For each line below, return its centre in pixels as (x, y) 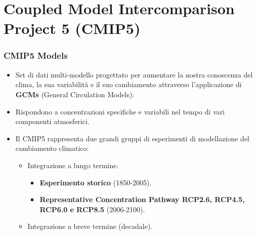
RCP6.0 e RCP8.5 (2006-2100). (92, 209)
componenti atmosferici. (52, 121)
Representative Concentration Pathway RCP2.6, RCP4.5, (142, 199)
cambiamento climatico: (52, 148)
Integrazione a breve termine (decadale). (90, 226)
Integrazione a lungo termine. (73, 165)
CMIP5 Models (36, 55)
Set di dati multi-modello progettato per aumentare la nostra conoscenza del (134, 74)
